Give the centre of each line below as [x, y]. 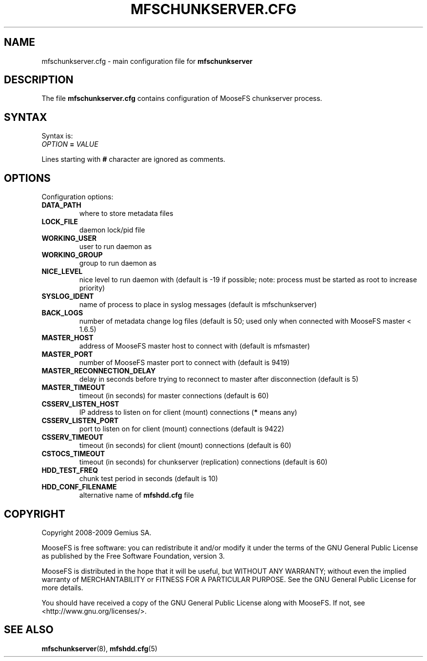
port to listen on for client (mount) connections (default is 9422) [182, 429]
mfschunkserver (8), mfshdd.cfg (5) [99, 648]
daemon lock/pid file [112, 230]
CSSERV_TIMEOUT [72, 437]
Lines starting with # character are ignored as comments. [134, 159]
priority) [92, 288]
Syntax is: [57, 136]
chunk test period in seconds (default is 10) [149, 479]
